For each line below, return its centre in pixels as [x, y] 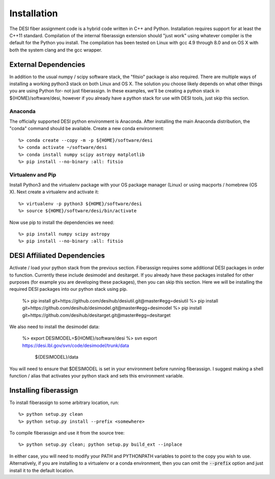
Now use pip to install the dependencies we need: [62, 222]
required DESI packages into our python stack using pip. [68, 289]
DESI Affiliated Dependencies [57, 256]
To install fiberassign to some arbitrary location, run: [64, 402]
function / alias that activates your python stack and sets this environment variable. [97, 375]
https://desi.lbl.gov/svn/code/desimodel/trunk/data [76, 345]
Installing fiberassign [44, 390]
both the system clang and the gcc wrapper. [56, 50]
